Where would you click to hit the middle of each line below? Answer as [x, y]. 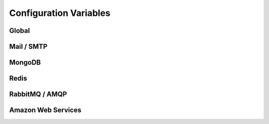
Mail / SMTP [28, 47]
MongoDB [25, 62]
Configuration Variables [60, 13]
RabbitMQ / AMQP [38, 94]
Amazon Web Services [45, 110]
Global [19, 31]
